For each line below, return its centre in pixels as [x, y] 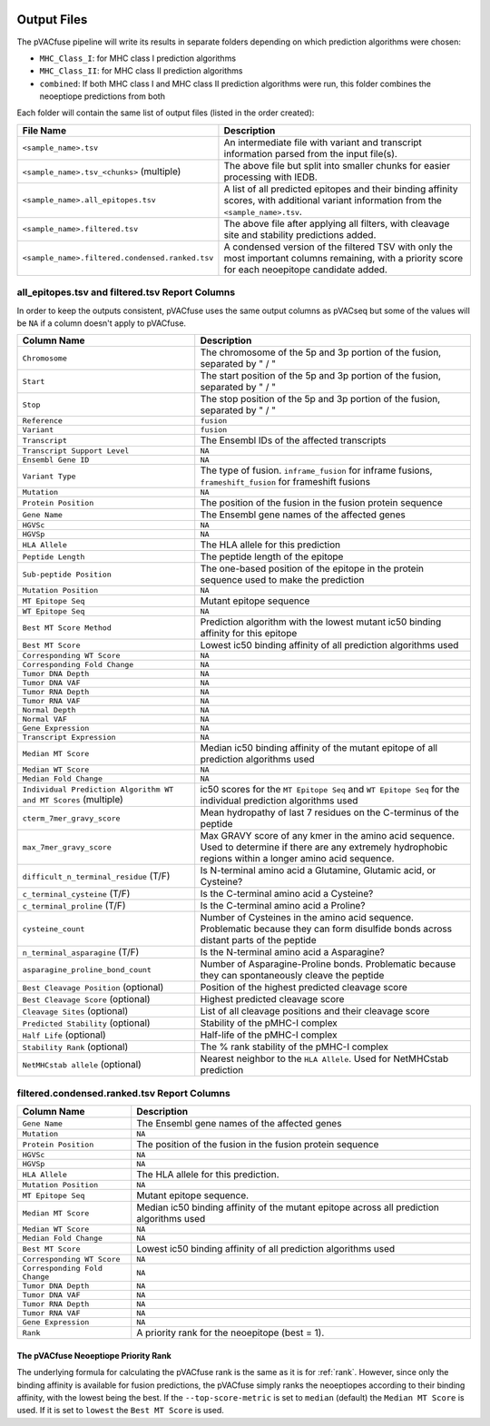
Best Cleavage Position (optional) [93, 988]
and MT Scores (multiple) [73, 799]
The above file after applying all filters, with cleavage [337, 223]
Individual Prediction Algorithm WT [98, 789]
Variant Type [49, 476]
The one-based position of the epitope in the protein [312, 569]
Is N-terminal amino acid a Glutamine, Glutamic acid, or [318, 870]
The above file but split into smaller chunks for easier [337, 165]
